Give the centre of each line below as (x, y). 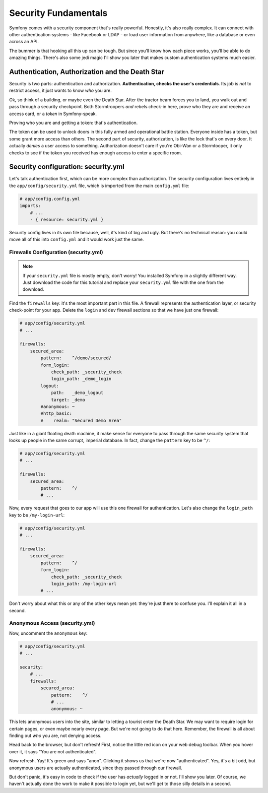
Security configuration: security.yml (67, 167)
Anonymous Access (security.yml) (52, 623)
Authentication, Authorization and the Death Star (87, 72)
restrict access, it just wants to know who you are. (60, 91)
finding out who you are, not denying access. (55, 736)
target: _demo (68, 400)
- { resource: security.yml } (67, 219)
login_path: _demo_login (81, 379)
